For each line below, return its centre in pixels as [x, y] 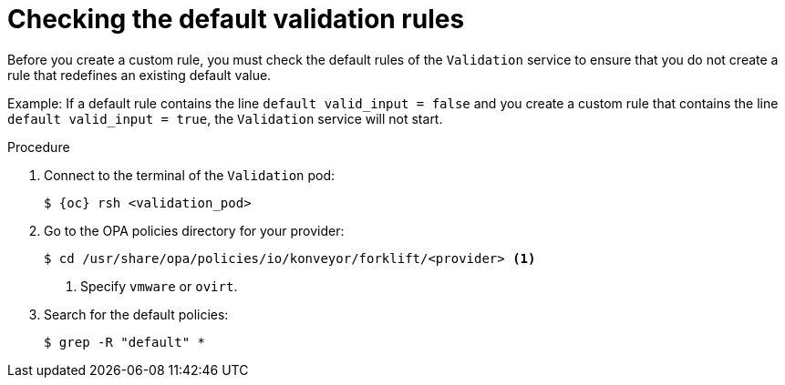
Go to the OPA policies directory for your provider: [194, 230]
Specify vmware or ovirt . [159, 286]
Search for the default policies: [136, 314]
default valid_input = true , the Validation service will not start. [225, 118]
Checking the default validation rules [236, 19]
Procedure [39, 147]
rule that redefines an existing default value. [139, 75]
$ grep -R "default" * [125, 342]
